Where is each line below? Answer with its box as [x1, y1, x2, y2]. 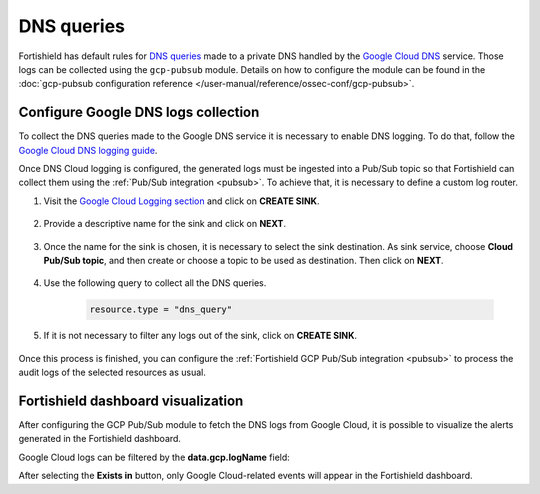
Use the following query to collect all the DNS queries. [43, 277, 267, 289]
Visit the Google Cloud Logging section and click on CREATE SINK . [43, 195, 320, 207]
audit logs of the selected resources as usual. [18, 366, 207, 379]
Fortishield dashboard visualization [18, 392, 244, 409]
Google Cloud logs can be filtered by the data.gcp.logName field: [18, 451, 290, 463]
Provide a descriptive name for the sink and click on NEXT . [43, 218, 287, 230]
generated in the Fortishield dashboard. [18, 433, 182, 445]
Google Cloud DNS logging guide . [18, 144, 158, 156]
